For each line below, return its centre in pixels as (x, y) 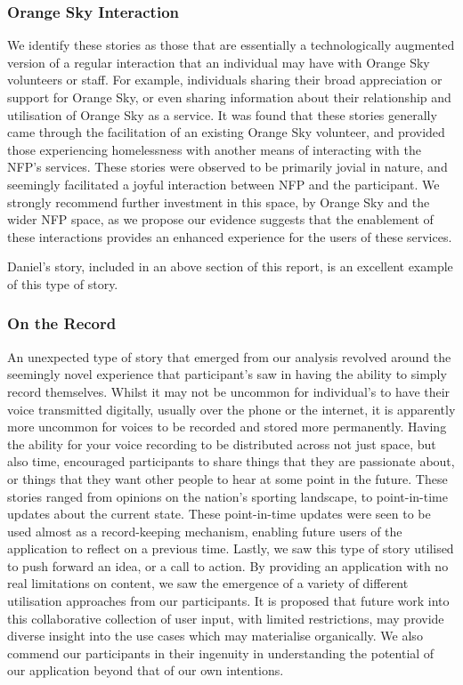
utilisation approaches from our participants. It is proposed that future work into (228, 601)
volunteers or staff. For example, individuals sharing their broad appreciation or (225, 80)
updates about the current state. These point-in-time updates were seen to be (219, 514)
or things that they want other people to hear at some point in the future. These (227, 478)
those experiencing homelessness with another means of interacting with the (214, 149)
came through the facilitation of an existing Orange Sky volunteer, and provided (226, 132)
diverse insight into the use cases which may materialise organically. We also (215, 636)
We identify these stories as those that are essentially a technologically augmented (231, 45)
